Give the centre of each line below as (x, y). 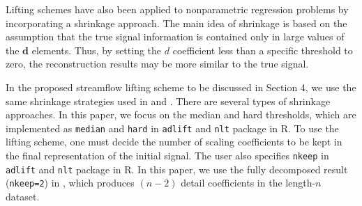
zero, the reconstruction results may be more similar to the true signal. (157, 64)
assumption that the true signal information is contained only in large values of (175, 37)
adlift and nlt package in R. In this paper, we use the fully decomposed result (177, 169)
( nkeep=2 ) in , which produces (70, 183)
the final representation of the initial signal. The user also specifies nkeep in (167, 155)
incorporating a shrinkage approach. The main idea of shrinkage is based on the (176, 23)
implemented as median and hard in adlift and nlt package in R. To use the (172, 128)
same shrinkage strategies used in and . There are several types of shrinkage (168, 101)
